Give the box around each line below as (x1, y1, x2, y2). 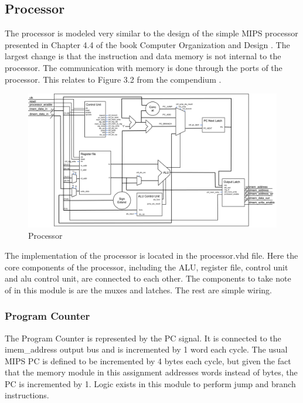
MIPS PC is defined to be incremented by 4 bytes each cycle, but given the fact (5, 354, 291, 367)
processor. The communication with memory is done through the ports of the (5, 61, 282, 73)
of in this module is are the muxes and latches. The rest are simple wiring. (5, 283, 272, 296)
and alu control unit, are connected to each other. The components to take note (5, 272, 291, 285)
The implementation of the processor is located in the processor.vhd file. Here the (5, 249, 298, 261)
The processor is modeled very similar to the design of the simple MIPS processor (5, 27, 298, 39)
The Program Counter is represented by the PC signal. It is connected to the (5, 331, 281, 344)
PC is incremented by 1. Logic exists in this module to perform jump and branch (5, 377, 296, 390)
